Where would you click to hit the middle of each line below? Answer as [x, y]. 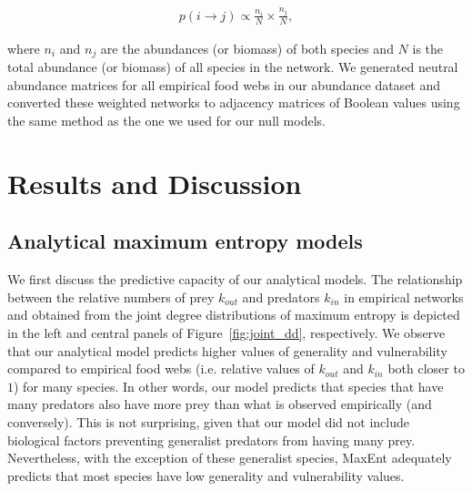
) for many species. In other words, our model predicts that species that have [229, 386]
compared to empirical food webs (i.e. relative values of [161, 368]
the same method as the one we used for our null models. [166, 121]
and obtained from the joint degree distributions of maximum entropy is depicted [234, 315]
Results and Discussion [155, 183]
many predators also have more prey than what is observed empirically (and [220, 404]
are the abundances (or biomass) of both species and [247, 48]
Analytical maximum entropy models [185, 241]
